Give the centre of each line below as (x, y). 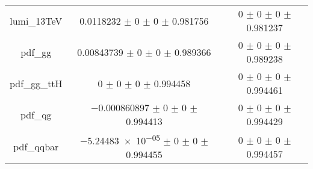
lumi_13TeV (36, 20)
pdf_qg (36, 114)
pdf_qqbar (36, 147)
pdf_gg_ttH (36, 83)
